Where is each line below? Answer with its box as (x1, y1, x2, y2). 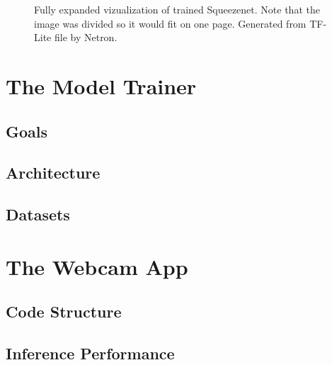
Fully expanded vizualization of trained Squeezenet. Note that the (34, 2, 320, 16)
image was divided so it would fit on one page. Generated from (34, 16, 307, 30)
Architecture (6, 162, 101, 184)
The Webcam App (6, 252, 188, 281)
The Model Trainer (6, 71, 197, 100)
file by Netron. (54, 30, 118, 45)
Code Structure (6, 301, 122, 322)
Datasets (6, 203, 70, 225)
